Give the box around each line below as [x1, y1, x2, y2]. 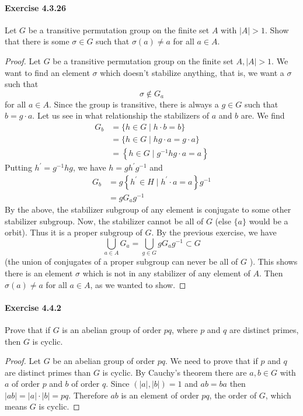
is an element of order [121, 389, 199, 401]
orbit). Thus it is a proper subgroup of [5, 226, 142, 238]
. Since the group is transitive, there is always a [48, 98, 219, 110]
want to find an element [5, 66, 90, 78]
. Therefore [68, 389, 108, 401]
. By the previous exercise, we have [151, 226, 277, 238]
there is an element [5, 266, 73, 279]
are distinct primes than [5, 366, 91, 378]
